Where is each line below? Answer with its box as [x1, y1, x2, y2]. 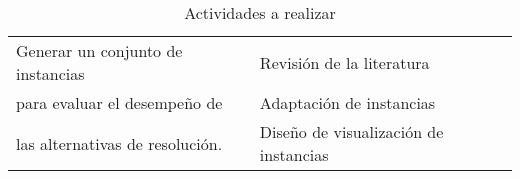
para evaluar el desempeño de [16, 91, 223, 114]
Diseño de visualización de [259, 120, 444, 143]
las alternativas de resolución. [16, 131, 223, 155]
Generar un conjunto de [16, 39, 183, 62]
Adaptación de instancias [259, 91, 436, 114]
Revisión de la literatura [259, 50, 430, 74]
